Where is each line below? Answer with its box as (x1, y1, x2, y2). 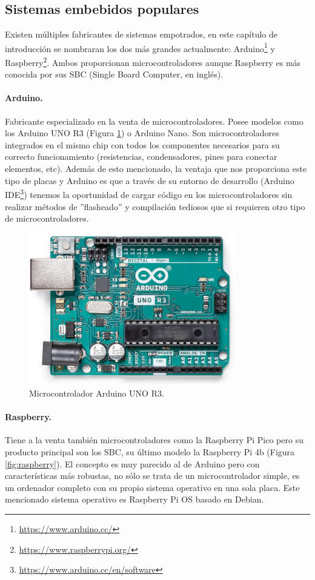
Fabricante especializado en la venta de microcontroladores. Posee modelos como (5, 114, 303, 127)
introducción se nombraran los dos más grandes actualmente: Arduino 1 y (5, 40, 275, 54)
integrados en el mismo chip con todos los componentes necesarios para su (5, 138, 280, 151)
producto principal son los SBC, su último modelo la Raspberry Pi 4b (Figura (5, 445, 295, 458)
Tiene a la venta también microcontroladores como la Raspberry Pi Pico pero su (5, 433, 303, 446)
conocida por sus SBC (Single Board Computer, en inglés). (5, 68, 224, 81)
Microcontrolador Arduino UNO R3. (29, 386, 164, 399)
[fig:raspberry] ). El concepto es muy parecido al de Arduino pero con (5, 457, 260, 470)
